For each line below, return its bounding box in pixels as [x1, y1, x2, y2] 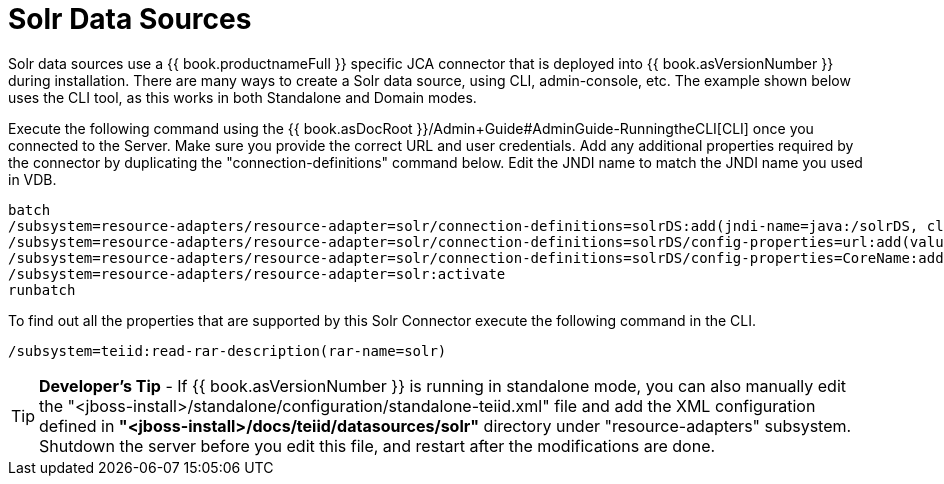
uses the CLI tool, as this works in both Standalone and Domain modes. [8, 88, 477, 106]
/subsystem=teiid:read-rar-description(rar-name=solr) [8, 342, 447, 359]
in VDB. [8, 170, 57, 188]
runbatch [8, 281, 76, 298]
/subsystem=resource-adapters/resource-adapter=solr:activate [8, 265, 506, 282]
